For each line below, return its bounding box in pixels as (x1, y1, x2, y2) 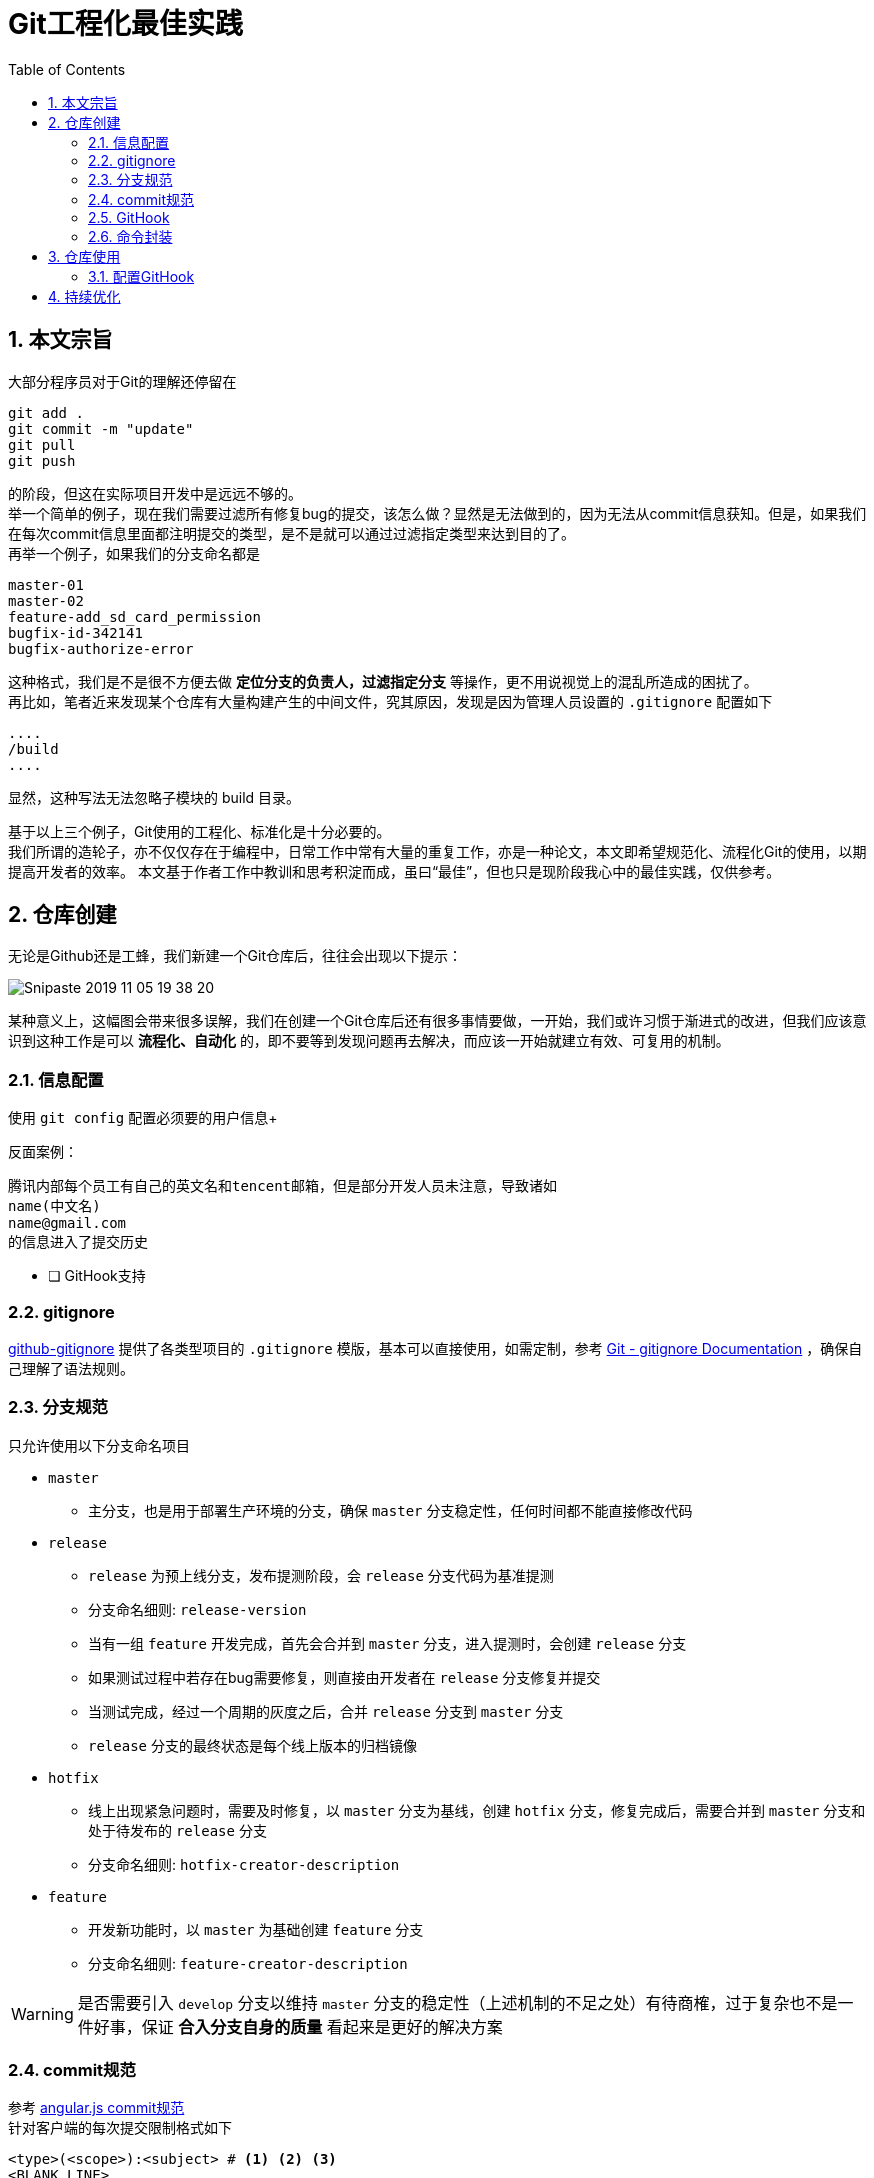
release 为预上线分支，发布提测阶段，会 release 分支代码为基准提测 (88, 1566, 554, 1584)
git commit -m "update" (8, 420, 194, 437)
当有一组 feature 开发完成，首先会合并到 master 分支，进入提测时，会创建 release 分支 (88, 1634, 687, 1652)
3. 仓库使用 (48, 247, 121, 265)
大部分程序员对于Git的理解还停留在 (8, 372, 237, 390)
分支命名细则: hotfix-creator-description (88, 1855, 400, 1873)
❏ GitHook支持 (48, 1267, 146, 1285)
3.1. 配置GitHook (88, 267, 195, 285)
